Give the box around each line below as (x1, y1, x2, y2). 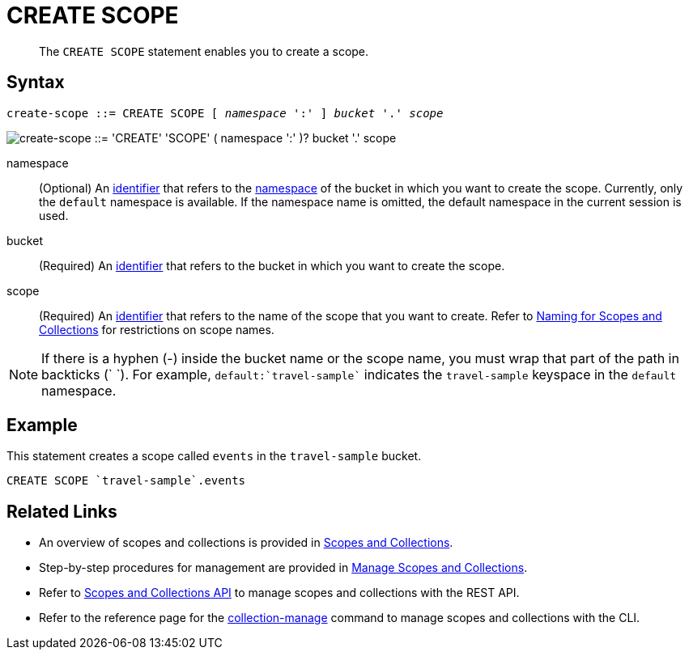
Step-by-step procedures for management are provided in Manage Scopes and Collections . (39, 561, 528, 575)
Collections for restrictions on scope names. (39, 322, 274, 336)
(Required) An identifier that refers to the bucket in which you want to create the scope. (39, 258, 505, 273)
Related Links (6, 501, 117, 522)
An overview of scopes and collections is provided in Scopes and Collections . (39, 535, 453, 550)
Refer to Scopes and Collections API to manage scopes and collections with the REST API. (39, 586, 520, 600)
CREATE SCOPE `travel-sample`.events (6, 474, 246, 488)
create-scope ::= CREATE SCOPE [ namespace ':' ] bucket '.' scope (6, 106, 444, 120)
